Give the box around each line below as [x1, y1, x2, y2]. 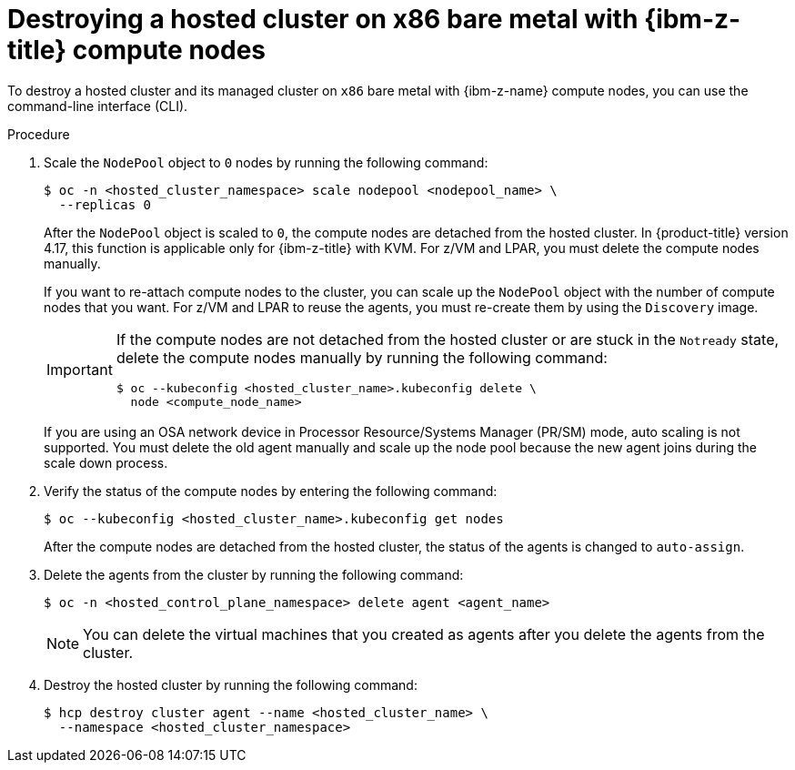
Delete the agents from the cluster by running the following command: [44, 566, 464, 583]
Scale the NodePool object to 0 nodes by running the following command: [44, 154, 488, 170]
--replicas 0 [58, 197, 152, 212]
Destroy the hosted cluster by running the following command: [44, 676, 418, 693]
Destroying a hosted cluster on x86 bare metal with [7, 4, 639, 35]
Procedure [7, 126, 70, 142]
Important [46, 360, 113, 379]
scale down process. [44, 454, 168, 471]
